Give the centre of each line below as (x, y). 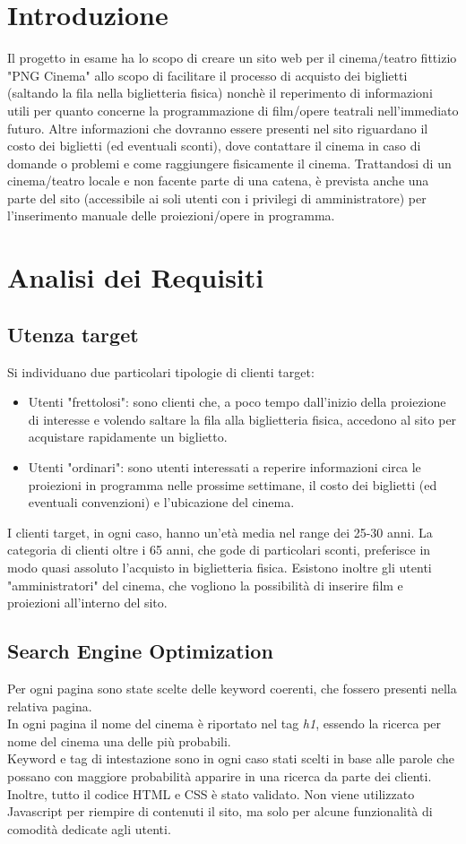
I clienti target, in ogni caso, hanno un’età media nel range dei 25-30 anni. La (220, 532)
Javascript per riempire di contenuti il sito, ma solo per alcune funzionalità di (220, 811)
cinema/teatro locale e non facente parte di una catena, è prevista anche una (218, 181)
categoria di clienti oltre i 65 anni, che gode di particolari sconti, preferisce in (219, 550)
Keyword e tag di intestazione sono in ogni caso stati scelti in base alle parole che (231, 758)
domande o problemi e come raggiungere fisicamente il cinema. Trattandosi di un (229, 163)
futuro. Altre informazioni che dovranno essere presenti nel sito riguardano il (218, 128)
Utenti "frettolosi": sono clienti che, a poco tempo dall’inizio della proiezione (237, 402)
